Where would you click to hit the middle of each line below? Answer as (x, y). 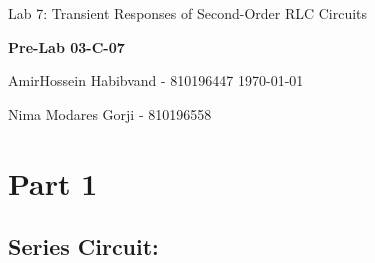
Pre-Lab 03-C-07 (66, 46)
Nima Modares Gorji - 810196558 (110, 113)
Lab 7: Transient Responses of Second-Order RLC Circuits (188, 13)
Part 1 (53, 182)
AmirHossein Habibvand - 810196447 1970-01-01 (156, 80)
